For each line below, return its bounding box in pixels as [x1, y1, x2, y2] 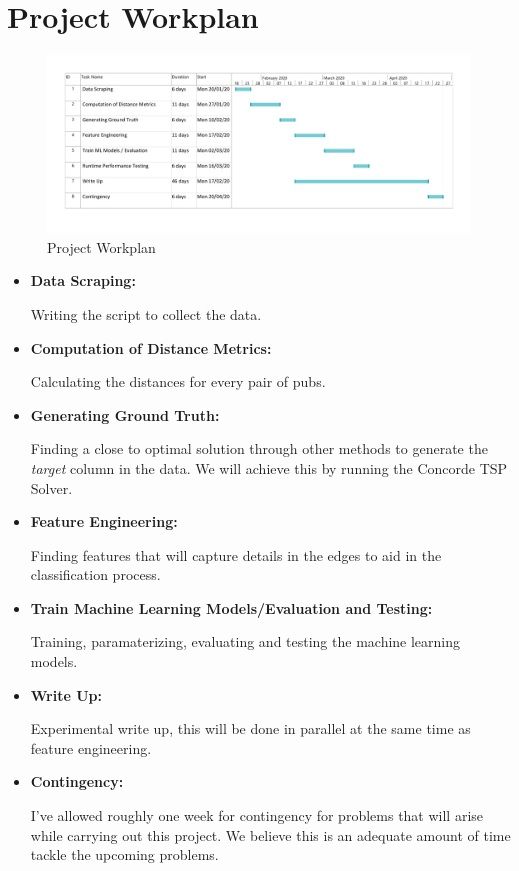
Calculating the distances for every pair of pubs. [30, 371, 326, 392]
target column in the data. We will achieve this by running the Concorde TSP [30, 457, 508, 478]
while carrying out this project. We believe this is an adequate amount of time [30, 824, 511, 845]
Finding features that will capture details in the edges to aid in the [30, 544, 442, 565]
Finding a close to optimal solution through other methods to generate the [30, 438, 488, 459]
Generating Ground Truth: [30, 404, 220, 425]
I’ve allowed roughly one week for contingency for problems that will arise [30, 805, 484, 826]
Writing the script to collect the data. [30, 303, 262, 324]
